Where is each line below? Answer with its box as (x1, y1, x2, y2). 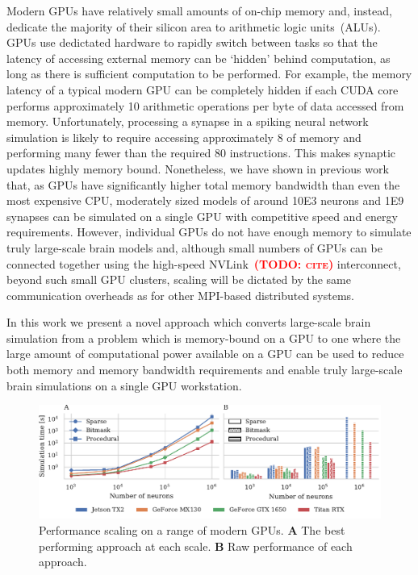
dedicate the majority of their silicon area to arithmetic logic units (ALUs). (6, 18, 381, 35)
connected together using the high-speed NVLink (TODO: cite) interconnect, (6, 255, 401, 272)
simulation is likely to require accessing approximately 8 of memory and (6, 128, 362, 145)
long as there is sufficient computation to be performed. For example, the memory (6, 65, 412, 82)
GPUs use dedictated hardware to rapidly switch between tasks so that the (6, 34, 378, 51)
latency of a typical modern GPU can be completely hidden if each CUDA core (6, 81, 399, 98)
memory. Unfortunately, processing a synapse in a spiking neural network (6, 113, 369, 130)
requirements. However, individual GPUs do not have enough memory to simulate (6, 223, 412, 240)
